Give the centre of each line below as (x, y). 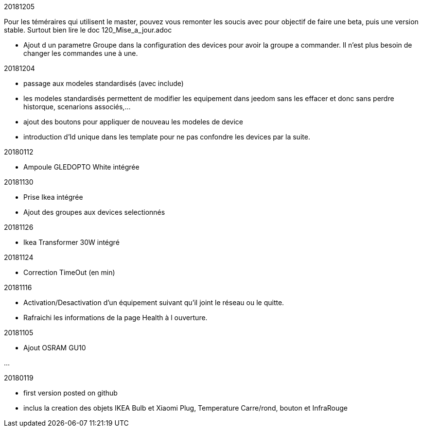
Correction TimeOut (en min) (69, 272)
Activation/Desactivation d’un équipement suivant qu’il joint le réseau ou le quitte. (154, 302)
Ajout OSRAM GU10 (55, 348)
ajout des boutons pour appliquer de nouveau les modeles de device (133, 122)
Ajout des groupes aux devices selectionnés (94, 212)
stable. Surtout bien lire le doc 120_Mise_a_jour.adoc (88, 30)
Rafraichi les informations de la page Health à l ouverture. (115, 318)
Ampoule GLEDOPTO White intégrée (81, 167)
